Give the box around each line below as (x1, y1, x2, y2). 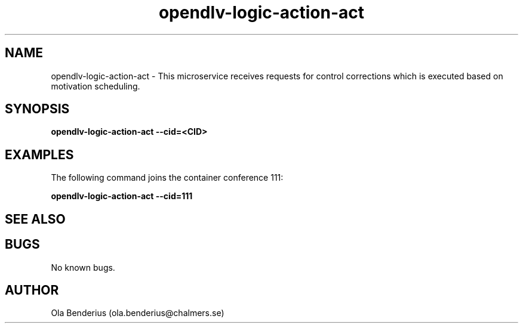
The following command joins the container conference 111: (51, 172, 284, 183)
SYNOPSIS (5, 101, 70, 117)
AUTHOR (5, 282, 59, 298)
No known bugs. (51, 262, 115, 273)
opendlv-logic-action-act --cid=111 (51, 191, 193, 202)
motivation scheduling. (51, 81, 140, 91)
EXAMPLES (5, 147, 74, 162)
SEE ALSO (5, 211, 66, 227)
